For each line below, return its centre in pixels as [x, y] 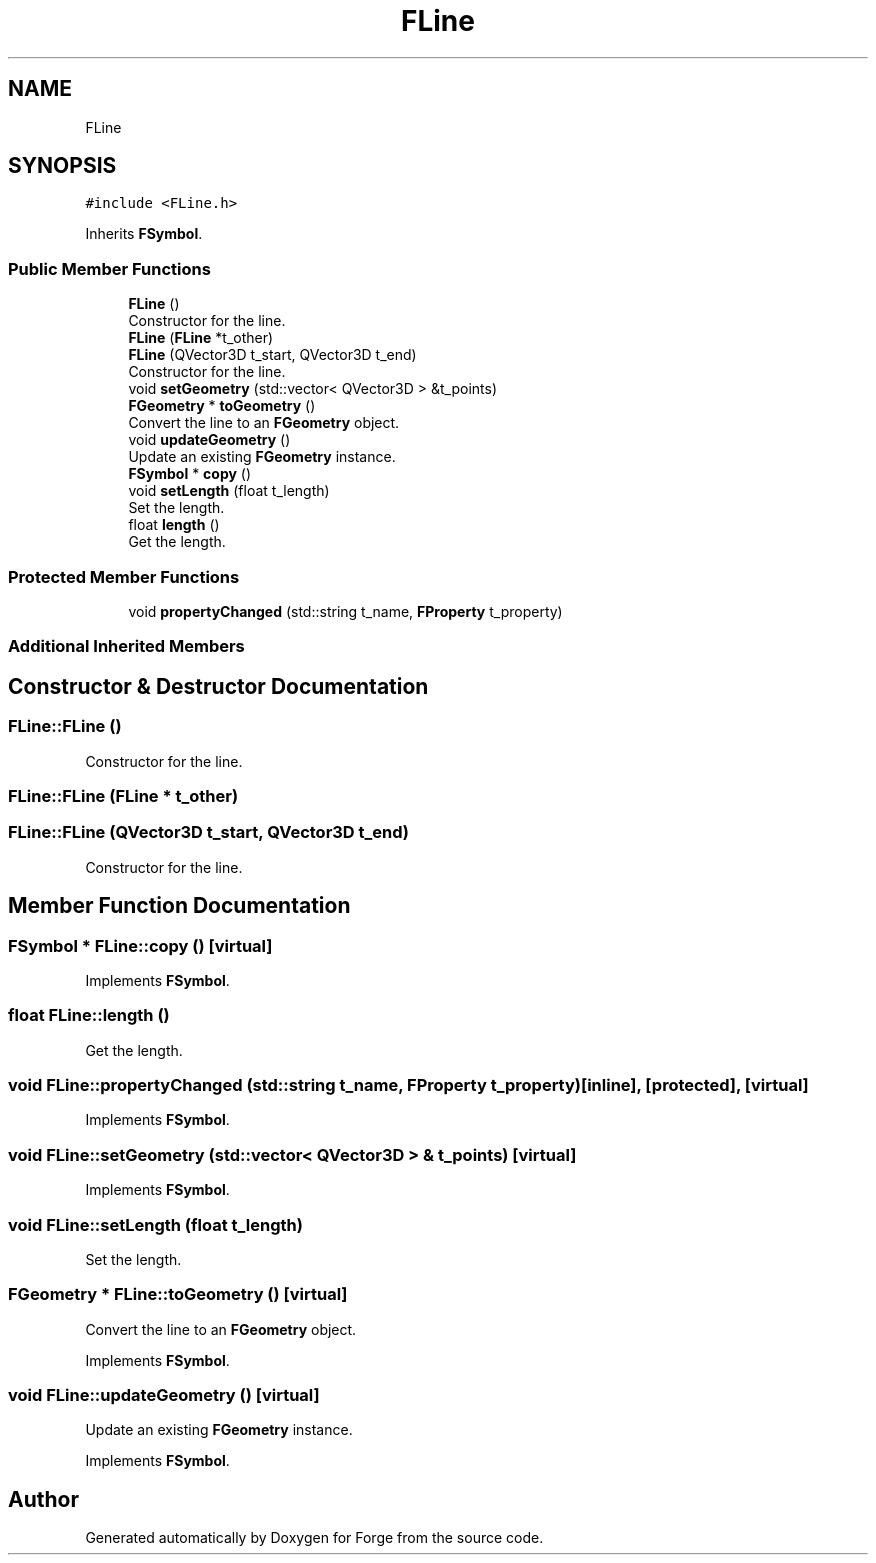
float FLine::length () [89, 1015]
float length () [174, 525]
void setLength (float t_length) [229, 491]
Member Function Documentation [179, 906]
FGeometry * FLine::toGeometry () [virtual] [178, 1294]
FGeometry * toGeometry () [222, 406]
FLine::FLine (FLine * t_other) [123, 795]
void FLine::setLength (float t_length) [155, 1224]
